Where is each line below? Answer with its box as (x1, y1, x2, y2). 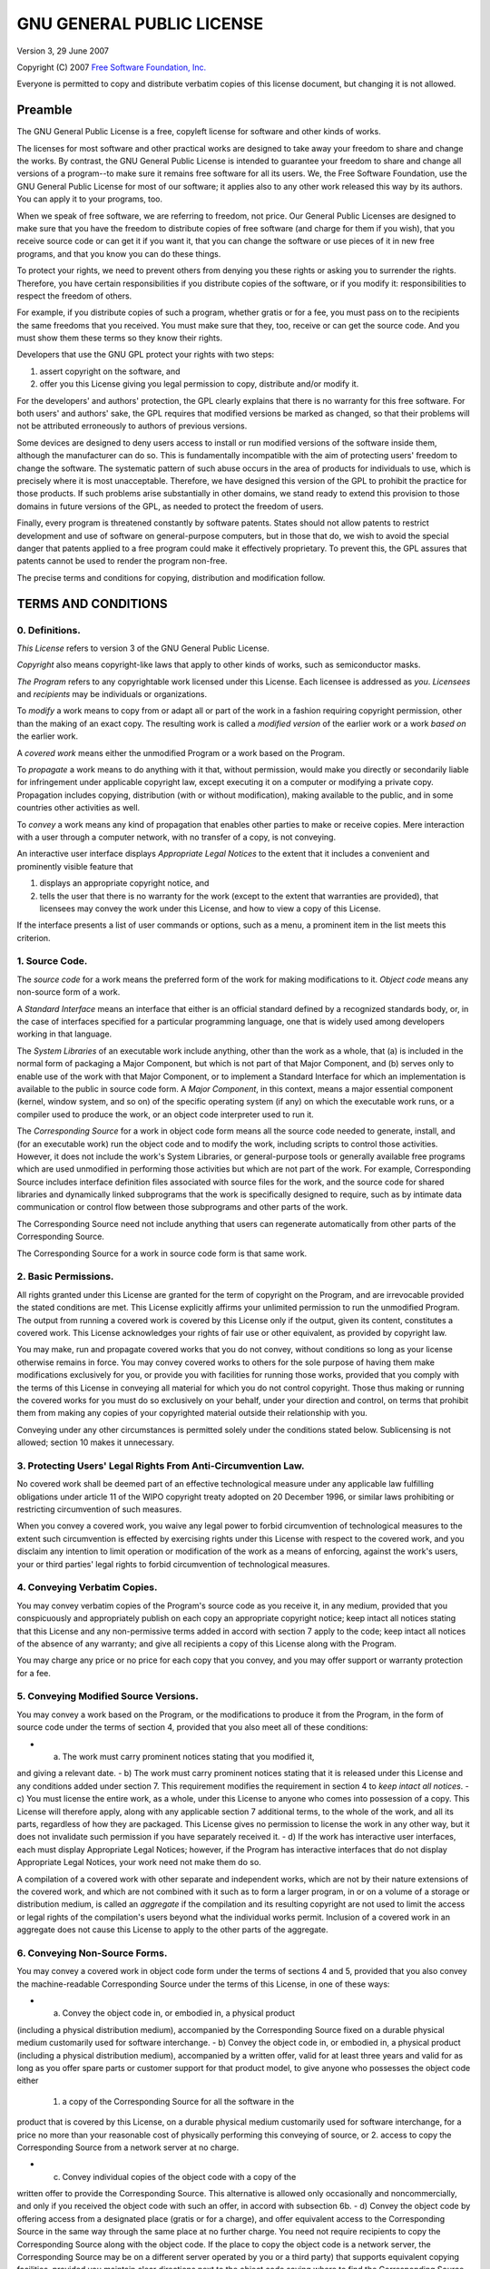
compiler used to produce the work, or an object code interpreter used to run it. (16, 1108, 315, 1120)
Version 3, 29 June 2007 (16, 45, 109, 56)
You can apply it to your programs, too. (16, 193, 163, 204)
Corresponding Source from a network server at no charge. (16, 2142, 240, 2153)
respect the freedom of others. (16, 290, 132, 301)
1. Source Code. (16, 955, 88, 968)
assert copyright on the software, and (39, 366, 181, 377)
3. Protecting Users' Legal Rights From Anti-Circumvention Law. (16, 1459, 305, 1472)
